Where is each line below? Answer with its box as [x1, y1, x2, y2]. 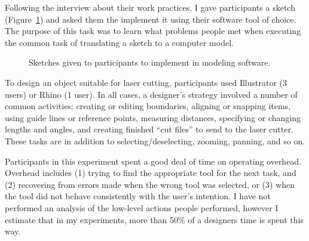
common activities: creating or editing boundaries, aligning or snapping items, [5, 100, 291, 112]
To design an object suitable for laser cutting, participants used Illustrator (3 [5, 76, 287, 88]
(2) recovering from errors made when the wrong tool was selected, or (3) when [5, 178, 295, 190]
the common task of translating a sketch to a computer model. [5, 36, 234, 48]
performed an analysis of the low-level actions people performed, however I [5, 201, 279, 214]
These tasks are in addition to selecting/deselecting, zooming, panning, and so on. [5, 134, 305, 147]
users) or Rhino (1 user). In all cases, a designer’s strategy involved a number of [5, 88, 298, 100]
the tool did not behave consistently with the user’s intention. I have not [5, 190, 271, 202]
